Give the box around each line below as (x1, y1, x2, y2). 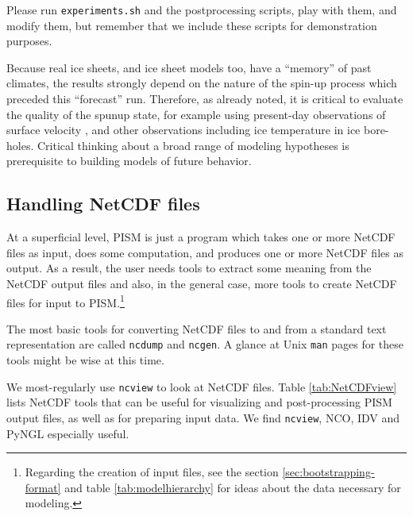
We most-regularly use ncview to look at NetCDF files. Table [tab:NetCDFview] (6, 378, 397, 395)
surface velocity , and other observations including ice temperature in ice (6, 121, 361, 138)
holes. (6, 137, 34, 153)
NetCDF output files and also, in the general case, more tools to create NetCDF (6, 275, 397, 291)
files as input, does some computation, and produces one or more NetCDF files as (6, 244, 403, 260)
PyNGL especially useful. (6, 425, 129, 441)
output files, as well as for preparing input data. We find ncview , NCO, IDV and (6, 409, 400, 426)
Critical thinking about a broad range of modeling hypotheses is (37, 137, 349, 153)
